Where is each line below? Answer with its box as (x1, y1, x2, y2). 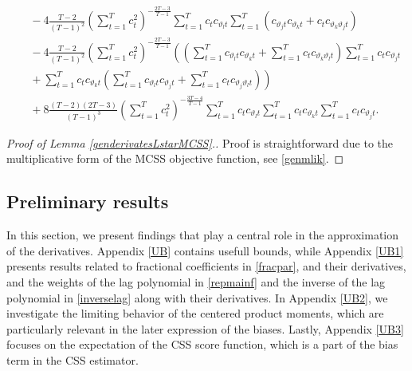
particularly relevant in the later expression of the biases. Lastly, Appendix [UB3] (6, 320, 404, 337)
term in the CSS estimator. (6, 351, 139, 368)
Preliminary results (6, 189, 169, 214)
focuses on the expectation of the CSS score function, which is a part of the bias (6, 336, 398, 353)
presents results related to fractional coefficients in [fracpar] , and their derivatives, (6, 258, 406, 274)
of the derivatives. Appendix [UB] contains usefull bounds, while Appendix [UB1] (6, 242, 404, 259)
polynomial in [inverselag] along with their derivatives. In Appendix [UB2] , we (6, 289, 388, 306)
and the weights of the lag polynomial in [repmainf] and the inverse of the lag (6, 274, 386, 290)
